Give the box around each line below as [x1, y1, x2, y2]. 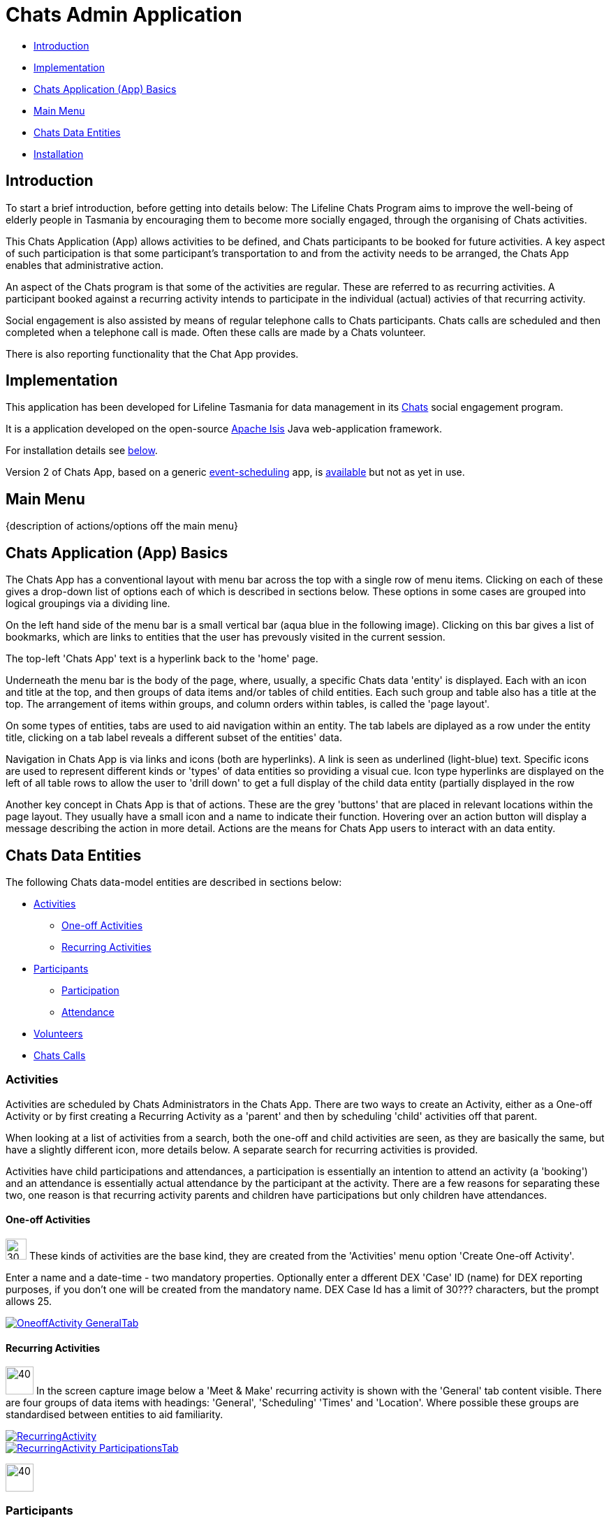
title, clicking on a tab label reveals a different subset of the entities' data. [6, 731, 342, 744]
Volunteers [34, 1027, 83, 1040]
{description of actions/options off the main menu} [6, 520, 239, 532]
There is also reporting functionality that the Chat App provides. [6, 347, 299, 360]
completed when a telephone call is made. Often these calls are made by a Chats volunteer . [6, 326, 426, 338]
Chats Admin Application [6, 3, 242, 27]
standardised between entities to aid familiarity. [6, 1408, 223, 1421]
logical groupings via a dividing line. [6, 597, 170, 610]
